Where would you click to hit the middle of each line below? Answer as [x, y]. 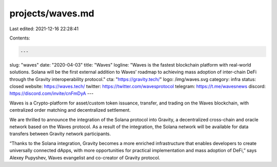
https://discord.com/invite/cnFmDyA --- [52, 93]
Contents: [20, 38]
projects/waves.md [52, 13]
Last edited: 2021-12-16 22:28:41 [44, 29]
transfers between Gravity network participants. [60, 134]
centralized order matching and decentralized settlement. [70, 110]
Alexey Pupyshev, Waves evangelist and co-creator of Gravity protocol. [85, 158]
